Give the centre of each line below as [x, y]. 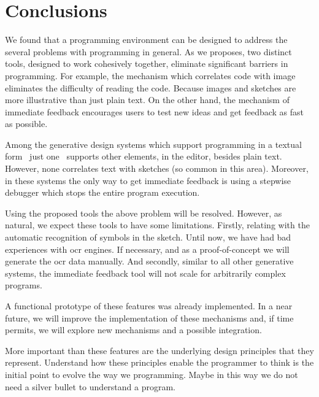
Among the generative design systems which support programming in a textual [153, 144]
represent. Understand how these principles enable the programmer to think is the [159, 362]
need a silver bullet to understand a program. [90, 386]
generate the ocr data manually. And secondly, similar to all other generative [149, 261]
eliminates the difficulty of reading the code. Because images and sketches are [151, 87]
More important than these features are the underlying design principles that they [159, 350]
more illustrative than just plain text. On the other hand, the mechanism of [147, 100]
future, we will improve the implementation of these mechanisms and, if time [149, 318]
